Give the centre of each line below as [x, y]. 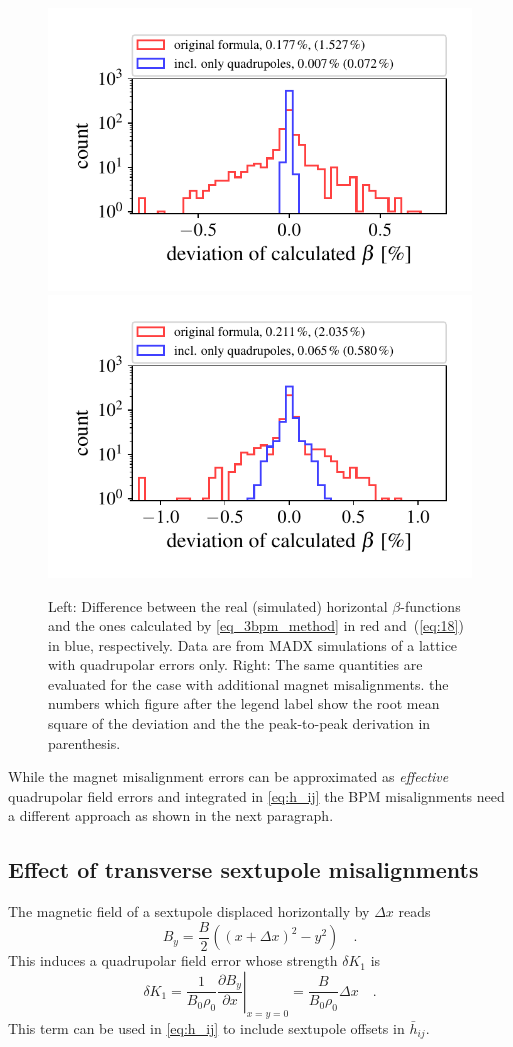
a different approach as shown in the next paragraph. [171, 815]
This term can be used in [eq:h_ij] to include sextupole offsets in [206, 1027]
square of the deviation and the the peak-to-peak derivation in [239, 723]
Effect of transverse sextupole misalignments [243, 869]
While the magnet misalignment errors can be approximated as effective [228, 776]
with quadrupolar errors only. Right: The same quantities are [235, 664]
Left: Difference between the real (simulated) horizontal [218, 605]
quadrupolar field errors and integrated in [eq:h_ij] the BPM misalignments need [256, 795]
